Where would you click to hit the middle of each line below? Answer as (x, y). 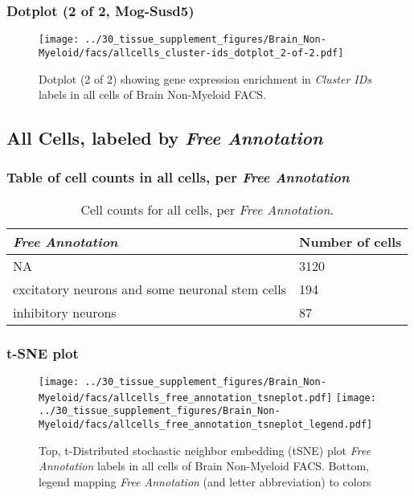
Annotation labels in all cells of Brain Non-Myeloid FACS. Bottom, (204, 466)
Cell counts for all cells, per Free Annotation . (207, 209)
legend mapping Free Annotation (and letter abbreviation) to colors (205, 481)
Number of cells (350, 241)
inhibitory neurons (65, 312)
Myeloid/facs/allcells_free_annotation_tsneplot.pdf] (186, 398)
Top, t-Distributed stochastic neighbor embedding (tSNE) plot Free (205, 450)
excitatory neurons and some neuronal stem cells (150, 289)
